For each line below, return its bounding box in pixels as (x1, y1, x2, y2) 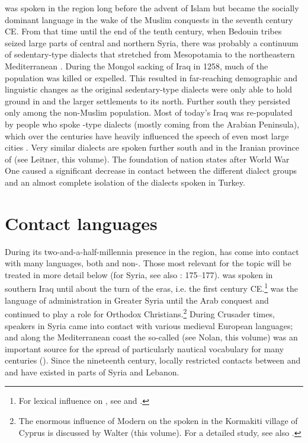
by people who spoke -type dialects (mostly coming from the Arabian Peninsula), (5, 117, 300, 130)
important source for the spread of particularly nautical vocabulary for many (5, 342, 284, 355)
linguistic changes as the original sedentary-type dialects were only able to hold (5, 83, 293, 95)
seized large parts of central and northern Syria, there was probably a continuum (5, 36, 299, 49)
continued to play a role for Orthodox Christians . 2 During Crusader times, (5, 306, 275, 320)
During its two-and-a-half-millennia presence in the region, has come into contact (5, 245, 299, 257)
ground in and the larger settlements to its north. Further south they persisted (5, 94, 291, 107)
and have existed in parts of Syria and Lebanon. (5, 365, 179, 378)
